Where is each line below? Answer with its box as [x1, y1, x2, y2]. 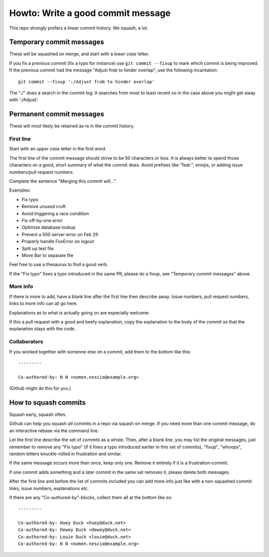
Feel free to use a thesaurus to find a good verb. [9, 262, 109, 268]
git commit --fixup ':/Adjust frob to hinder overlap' [18, 79, 155, 84]
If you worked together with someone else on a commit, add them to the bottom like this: [9, 348, 191, 354]
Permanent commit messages [9, 110, 105, 118]
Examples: [9, 187, 31, 193]
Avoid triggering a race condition [21, 210, 89, 217]
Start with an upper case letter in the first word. [9, 146, 107, 152]
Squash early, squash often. [9, 412, 67, 418]
